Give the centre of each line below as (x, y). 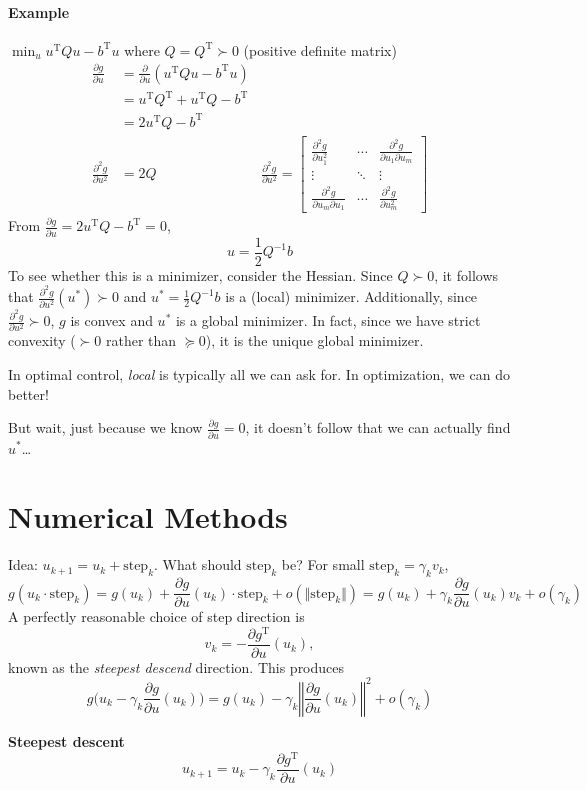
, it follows (466, 274)
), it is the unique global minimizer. (314, 340)
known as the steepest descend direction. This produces (176, 666)
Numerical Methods (148, 516)
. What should (198, 564)
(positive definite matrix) (320, 49)
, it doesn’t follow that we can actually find (378, 427)
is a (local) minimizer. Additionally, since (351, 296)
